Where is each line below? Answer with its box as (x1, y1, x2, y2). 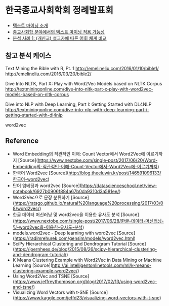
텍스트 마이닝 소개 (12, 22, 48, 28)
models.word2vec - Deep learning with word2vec (12, 230, 116, 236)
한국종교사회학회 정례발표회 (5, 5, 114, 16)
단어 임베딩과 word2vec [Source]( (12, 182, 82, 189)
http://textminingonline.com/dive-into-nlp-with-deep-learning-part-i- (5, 106, 150, 112)
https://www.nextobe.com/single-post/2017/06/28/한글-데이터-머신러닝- (14, 218, 164, 224)
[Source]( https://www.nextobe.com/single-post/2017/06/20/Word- (18, 157, 158, 163)
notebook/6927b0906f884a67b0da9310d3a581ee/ (12, 188, 119, 194)
